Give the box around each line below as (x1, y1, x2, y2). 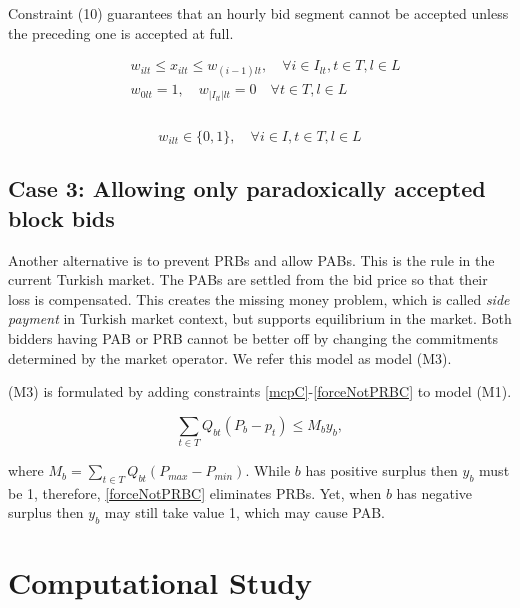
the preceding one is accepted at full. (8, 22, 234, 43)
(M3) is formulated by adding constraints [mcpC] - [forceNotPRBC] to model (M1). (8, 381, 512, 402)
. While (245, 460, 291, 481)
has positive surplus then (305, 460, 458, 481)
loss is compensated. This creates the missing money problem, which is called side (8, 288, 510, 309)
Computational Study (8, 562, 313, 603)
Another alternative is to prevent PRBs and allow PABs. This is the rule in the (8, 249, 495, 270)
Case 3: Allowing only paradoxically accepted (8, 173, 486, 204)
